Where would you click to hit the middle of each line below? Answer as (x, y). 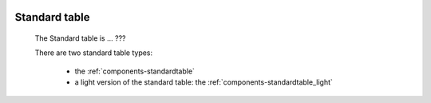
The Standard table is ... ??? (80, 38)
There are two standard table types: (94, 53)
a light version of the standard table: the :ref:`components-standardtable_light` (204, 82)
